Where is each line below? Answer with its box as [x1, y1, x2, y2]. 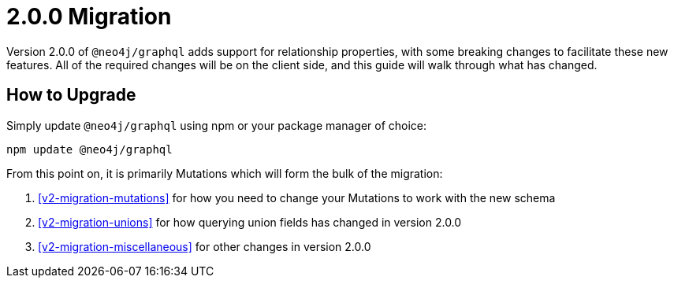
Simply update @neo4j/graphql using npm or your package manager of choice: [6, 118, 427, 132]
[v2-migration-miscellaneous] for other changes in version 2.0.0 [38, 239, 371, 253]
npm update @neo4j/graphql [6, 142, 173, 156]
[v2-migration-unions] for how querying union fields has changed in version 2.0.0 [38, 215, 462, 229]
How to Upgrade [6, 85, 136, 105]
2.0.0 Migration [6, 3, 172, 30]
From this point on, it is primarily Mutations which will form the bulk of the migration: [6, 166, 443, 180]
